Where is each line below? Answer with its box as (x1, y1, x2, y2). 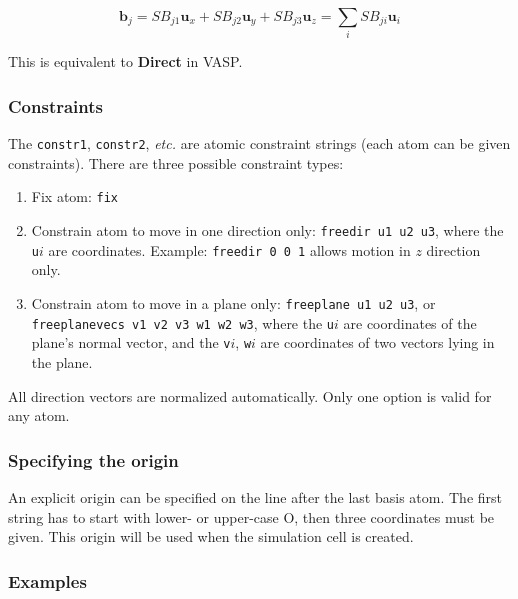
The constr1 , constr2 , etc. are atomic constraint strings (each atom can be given (8, 133, 511, 154)
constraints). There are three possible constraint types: (8, 152, 344, 173)
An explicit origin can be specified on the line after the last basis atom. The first (8, 486, 502, 507)
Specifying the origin (8, 447, 179, 472)
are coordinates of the (343, 312, 477, 333)
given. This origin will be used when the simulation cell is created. (8, 526, 414, 547)
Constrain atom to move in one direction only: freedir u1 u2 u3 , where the (31, 220, 504, 241)
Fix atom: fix (31, 186, 119, 207)
